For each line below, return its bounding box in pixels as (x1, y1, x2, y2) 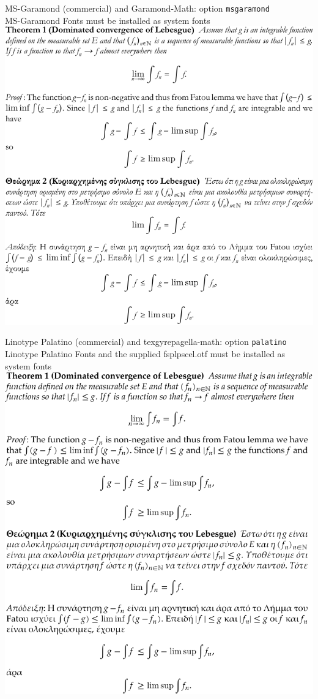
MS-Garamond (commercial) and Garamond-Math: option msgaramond (5, 2, 270, 14)
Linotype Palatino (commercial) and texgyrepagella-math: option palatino (5, 335, 287, 348)
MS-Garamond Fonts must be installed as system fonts (5, 13, 210, 26)
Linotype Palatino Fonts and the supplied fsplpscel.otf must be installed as (5, 347, 286, 360)
